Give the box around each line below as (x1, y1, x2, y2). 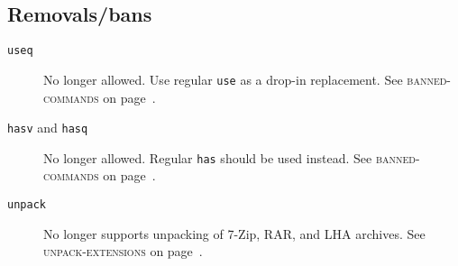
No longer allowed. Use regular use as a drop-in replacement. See (43, 69, 403, 88)
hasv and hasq (7, 118, 88, 137)
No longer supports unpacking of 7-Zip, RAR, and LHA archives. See (43, 224, 426, 243)
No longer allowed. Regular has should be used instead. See (43, 148, 372, 167)
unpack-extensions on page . (43, 242, 203, 261)
